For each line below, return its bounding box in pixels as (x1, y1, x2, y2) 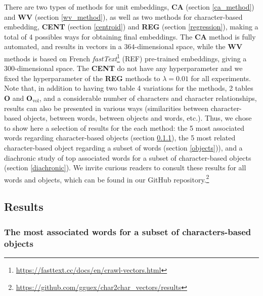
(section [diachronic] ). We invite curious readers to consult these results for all (4, 162, 246, 173)
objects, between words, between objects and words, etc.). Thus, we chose (23, 113, 252, 123)
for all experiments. (191, 72, 251, 83)
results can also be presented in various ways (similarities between (4, 102, 208, 113)
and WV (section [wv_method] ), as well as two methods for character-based (4, 11, 243, 22)
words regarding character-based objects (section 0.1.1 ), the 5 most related (4, 132, 236, 143)
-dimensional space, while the (135, 41, 226, 52)
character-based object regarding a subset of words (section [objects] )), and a (4, 142, 243, 153)
